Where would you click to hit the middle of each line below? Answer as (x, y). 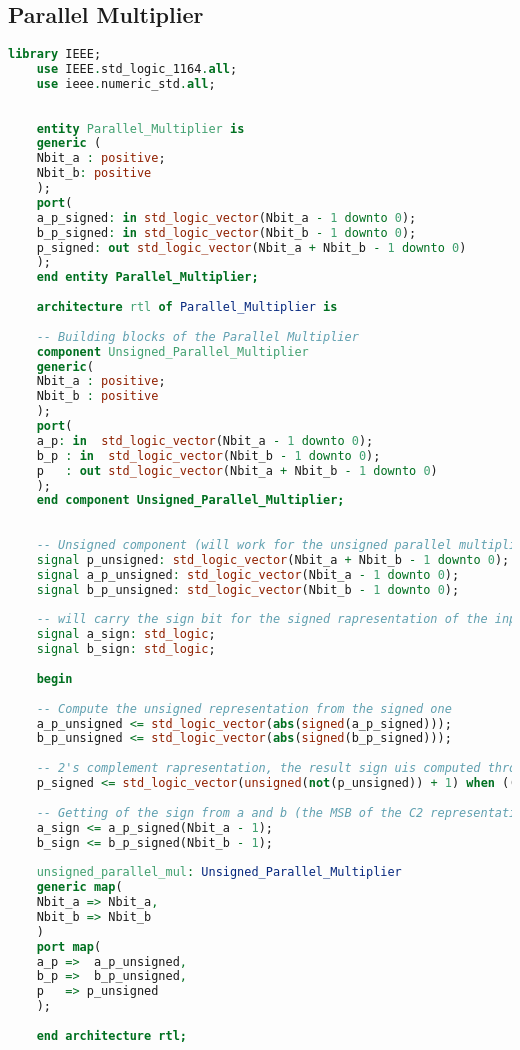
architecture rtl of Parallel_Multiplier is (187, 307)
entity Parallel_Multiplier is (140, 128)
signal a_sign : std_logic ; (126, 634)
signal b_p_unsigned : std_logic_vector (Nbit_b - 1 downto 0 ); (248, 589)
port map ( (69, 946)
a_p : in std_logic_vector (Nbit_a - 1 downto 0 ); (205, 440)
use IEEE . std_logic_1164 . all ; (137, 69)
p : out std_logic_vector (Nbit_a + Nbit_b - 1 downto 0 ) (237, 470)
